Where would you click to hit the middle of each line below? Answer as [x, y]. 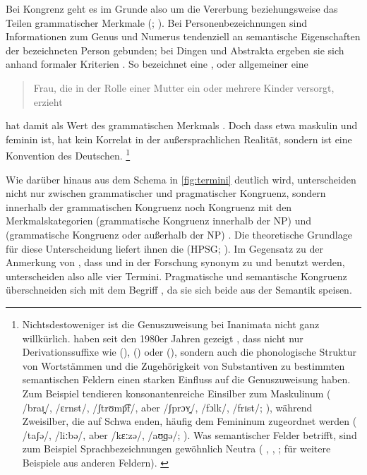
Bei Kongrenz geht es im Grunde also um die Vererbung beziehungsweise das [172, 8]
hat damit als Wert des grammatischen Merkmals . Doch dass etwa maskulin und [182, 125]
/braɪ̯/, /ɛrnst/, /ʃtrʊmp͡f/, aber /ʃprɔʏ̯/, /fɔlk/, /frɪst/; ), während [167, 407]
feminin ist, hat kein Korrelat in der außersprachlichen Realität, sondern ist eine [179, 139]
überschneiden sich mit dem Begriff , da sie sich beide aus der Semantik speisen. [179, 290]
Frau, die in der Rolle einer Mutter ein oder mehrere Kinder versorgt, [184, 87]
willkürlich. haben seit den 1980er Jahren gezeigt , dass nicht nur [163, 338]
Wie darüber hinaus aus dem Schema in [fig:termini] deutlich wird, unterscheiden [181, 179]
